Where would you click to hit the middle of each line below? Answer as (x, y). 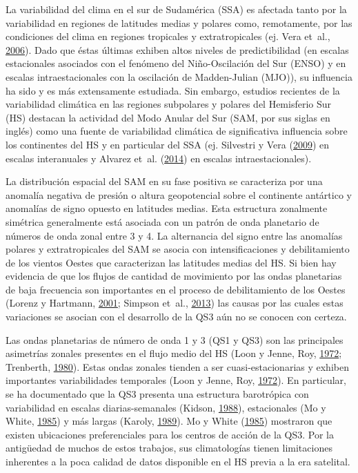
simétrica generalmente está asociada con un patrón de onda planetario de (162, 221)
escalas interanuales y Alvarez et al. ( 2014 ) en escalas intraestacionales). (159, 158)
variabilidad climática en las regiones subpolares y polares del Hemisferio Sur (169, 104)
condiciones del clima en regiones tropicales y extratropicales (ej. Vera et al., (168, 36)
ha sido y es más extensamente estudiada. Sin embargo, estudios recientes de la (173, 90)
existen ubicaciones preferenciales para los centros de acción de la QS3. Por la (170, 434)
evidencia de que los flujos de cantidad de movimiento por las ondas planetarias (174, 276)
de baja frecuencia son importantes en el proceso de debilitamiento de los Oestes (176, 289)
